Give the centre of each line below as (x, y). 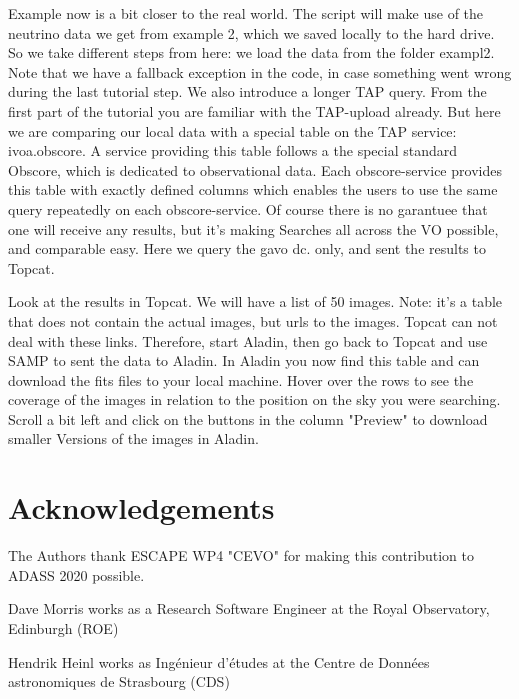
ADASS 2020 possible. (76, 574)
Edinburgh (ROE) (63, 627)
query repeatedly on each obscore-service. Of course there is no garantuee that (248, 208)
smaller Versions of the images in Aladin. (133, 438)
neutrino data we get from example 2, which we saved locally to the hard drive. (251, 32)
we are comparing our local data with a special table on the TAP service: (232, 130)
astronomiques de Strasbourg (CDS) (119, 681)
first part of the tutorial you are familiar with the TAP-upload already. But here (254, 110)
